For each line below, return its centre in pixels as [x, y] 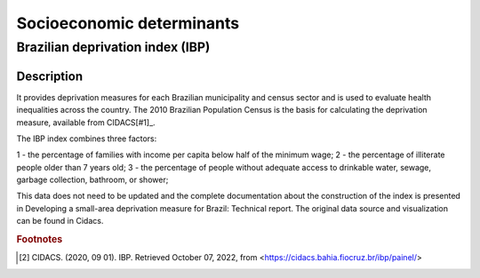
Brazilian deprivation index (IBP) [113, 47]
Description [50, 76]
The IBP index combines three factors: [87, 139]
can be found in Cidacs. [60, 221]
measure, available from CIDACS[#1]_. [86, 122]
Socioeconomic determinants [128, 23]
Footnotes [40, 240]
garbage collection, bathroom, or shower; [92, 180]
